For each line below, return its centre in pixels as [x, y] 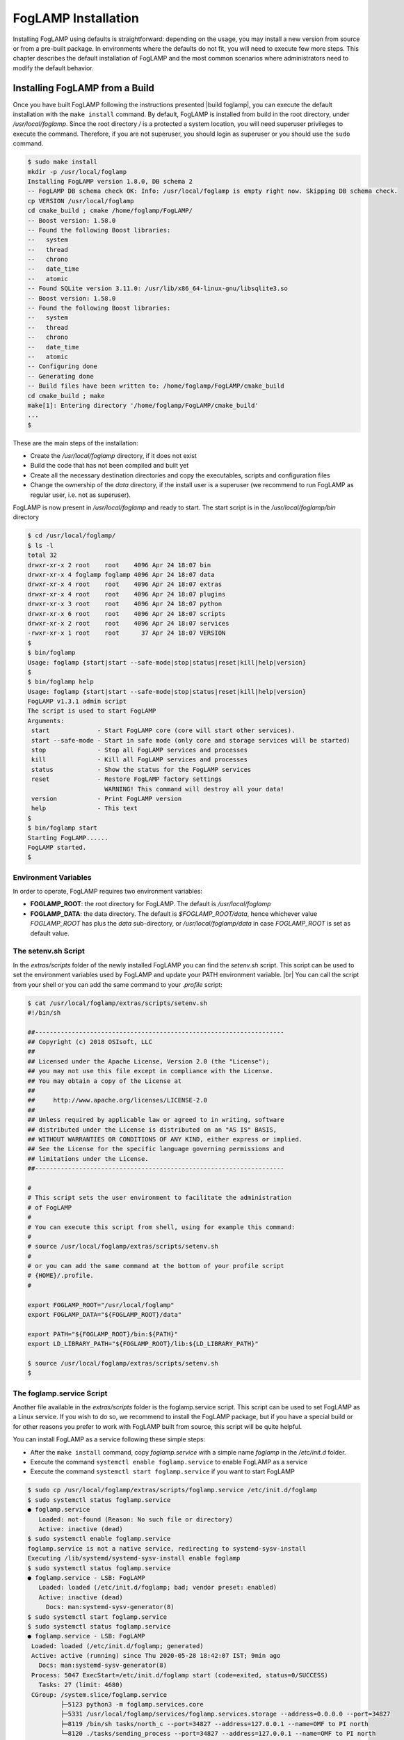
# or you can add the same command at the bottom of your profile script [156, 1266]
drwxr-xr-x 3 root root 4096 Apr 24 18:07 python [125, 604]
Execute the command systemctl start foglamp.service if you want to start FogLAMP [162, 1471]
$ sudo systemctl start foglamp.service [97, 1617]
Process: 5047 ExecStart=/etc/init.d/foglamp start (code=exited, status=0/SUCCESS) [180, 1675]
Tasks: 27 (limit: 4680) [81, 1685]
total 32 [42, 555]
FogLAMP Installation [76, 18]
